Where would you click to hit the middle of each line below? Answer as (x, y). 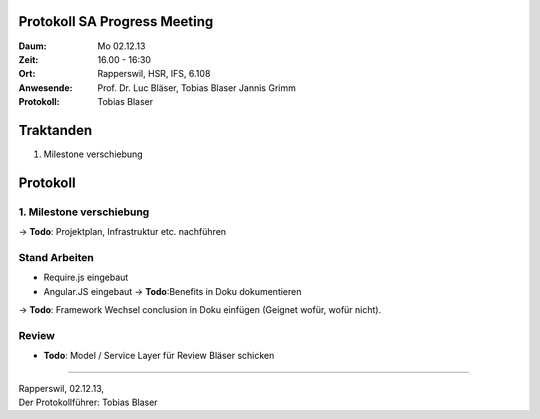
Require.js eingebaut (86, 277)
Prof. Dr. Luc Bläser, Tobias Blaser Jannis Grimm (197, 87)
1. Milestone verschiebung (84, 212)
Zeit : (28, 59)
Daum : (32, 46)
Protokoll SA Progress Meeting (116, 21)
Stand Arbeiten (56, 257)
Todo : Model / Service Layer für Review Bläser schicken (159, 356)
